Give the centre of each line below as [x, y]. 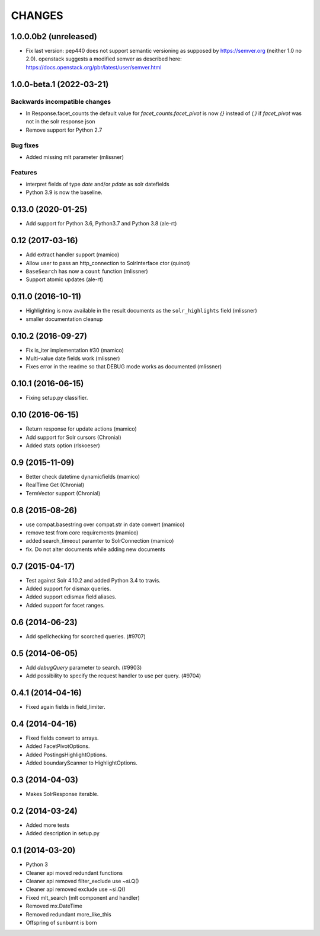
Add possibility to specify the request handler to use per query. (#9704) [113, 676]
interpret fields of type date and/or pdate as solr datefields [97, 184]
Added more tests [48, 825]
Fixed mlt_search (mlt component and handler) [83, 897]
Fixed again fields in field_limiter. [66, 706]
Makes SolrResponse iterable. [62, 794]
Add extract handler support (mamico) [73, 254]
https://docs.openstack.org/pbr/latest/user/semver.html [94, 67]
